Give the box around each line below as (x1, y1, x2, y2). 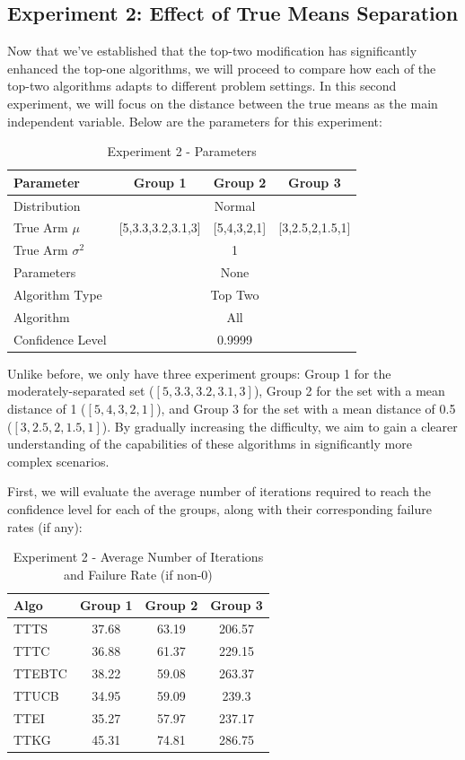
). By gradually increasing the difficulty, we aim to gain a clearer (101, 416, 458, 435)
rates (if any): (7, 517, 83, 536)
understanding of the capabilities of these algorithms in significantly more (7, 434, 412, 453)
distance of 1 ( (7, 398, 86, 417)
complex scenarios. (7, 451, 110, 470)
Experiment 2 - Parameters (107, 142, 257, 161)
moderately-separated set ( (7, 381, 154, 400)
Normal (214, 196, 256, 214)
